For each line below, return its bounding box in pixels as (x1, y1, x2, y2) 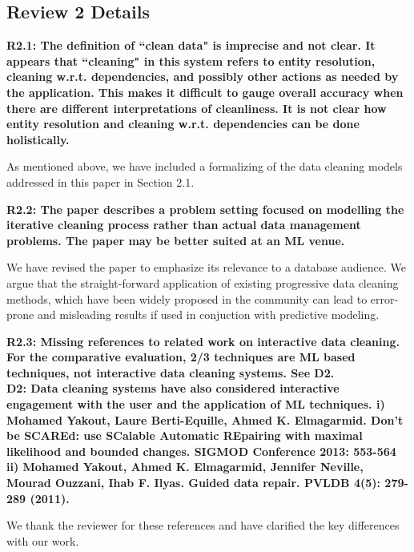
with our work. (6, 532, 79, 549)
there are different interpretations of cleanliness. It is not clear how (6, 99, 387, 116)
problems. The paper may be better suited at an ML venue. (6, 232, 345, 248)
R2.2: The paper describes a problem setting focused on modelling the (6, 200, 404, 217)
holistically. (6, 131, 70, 147)
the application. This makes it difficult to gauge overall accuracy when (6, 83, 404, 100)
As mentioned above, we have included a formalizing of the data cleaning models (6, 158, 403, 175)
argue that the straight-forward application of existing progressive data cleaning (6, 274, 399, 291)
